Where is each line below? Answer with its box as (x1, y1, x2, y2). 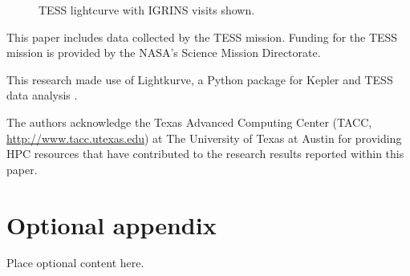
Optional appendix (6, 208, 217, 241)
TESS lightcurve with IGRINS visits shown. (39, 2, 255, 18)
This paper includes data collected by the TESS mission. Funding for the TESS (6, 28, 398, 45)
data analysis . (6, 87, 78, 103)
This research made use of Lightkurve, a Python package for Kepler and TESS (6, 71, 393, 87)
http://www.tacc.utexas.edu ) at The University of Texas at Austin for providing (6, 129, 402, 146)
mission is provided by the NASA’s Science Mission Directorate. (6, 44, 321, 61)
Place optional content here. (6, 254, 144, 271)
